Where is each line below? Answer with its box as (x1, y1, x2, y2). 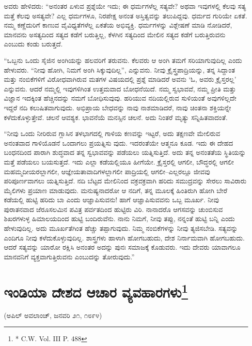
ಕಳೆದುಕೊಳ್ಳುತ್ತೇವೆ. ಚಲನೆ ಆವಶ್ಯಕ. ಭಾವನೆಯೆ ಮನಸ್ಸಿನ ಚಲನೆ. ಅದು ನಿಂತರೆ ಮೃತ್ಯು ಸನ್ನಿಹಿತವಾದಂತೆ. (4, 112, 228, 122)
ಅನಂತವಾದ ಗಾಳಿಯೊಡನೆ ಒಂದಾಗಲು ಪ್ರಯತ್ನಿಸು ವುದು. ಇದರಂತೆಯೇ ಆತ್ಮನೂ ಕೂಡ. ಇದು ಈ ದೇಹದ (4, 137, 233, 148)
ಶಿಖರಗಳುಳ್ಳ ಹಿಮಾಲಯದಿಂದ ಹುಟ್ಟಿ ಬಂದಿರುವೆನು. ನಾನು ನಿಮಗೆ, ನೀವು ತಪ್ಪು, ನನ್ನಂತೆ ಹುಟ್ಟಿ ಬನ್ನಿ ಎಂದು (4, 213, 235, 224)
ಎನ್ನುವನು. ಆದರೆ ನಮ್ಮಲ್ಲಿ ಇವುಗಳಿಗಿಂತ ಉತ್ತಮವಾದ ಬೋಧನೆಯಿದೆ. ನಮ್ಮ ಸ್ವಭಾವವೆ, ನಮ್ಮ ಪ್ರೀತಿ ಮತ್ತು (4, 83, 236, 93)
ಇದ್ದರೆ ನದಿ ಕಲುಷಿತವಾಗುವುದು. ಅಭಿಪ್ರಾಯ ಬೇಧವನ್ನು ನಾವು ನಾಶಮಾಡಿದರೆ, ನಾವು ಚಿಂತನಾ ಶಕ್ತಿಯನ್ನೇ (4, 102, 231, 112)
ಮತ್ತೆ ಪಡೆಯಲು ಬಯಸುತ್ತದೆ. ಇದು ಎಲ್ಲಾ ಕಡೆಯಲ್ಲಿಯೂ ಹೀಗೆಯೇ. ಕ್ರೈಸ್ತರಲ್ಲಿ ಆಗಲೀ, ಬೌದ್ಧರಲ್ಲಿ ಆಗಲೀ (4, 156, 234, 166)
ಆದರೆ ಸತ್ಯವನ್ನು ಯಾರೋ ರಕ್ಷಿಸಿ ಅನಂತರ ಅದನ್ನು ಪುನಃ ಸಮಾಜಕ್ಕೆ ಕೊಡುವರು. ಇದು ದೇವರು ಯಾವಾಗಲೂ (4, 242, 241, 252)
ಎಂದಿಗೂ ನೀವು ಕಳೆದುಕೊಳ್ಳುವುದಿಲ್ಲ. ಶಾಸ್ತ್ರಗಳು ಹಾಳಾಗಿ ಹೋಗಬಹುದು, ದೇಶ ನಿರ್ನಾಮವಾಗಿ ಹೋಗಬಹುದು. (4, 232, 245, 242)
